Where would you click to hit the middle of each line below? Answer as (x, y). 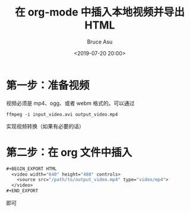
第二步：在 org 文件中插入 (69, 152)
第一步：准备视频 (48, 85)
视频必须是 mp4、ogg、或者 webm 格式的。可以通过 (70, 103)
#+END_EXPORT (22, 191)
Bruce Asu (100, 42)
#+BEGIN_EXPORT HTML (32, 169)
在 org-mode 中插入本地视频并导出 (100, 12)
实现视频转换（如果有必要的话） (45, 126)
